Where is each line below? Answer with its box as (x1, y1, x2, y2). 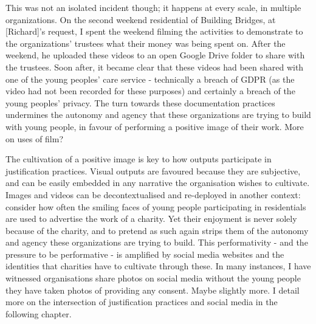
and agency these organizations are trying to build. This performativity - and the (5, 236, 308, 249)
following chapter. (5, 307, 72, 320)
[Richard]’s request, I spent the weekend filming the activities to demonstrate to (5, 25, 303, 38)
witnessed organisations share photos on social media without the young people (5, 272, 301, 284)
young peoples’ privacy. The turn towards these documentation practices (5, 96, 275, 109)
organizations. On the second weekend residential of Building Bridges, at (5, 13, 276, 26)
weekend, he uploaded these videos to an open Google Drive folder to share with (5, 49, 305, 61)
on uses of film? (5, 132, 64, 145)
